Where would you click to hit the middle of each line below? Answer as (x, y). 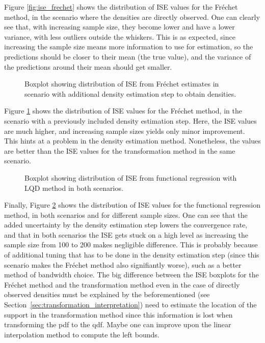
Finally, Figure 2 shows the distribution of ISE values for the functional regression (132, 205)
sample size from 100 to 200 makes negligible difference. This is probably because (131, 245)
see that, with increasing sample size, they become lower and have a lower (120, 27)
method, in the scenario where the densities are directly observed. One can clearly (132, 17)
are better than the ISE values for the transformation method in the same (120, 150)
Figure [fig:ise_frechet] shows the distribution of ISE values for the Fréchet (121, 7)
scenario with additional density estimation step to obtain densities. (130, 93)
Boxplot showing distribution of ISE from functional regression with (131, 177)
